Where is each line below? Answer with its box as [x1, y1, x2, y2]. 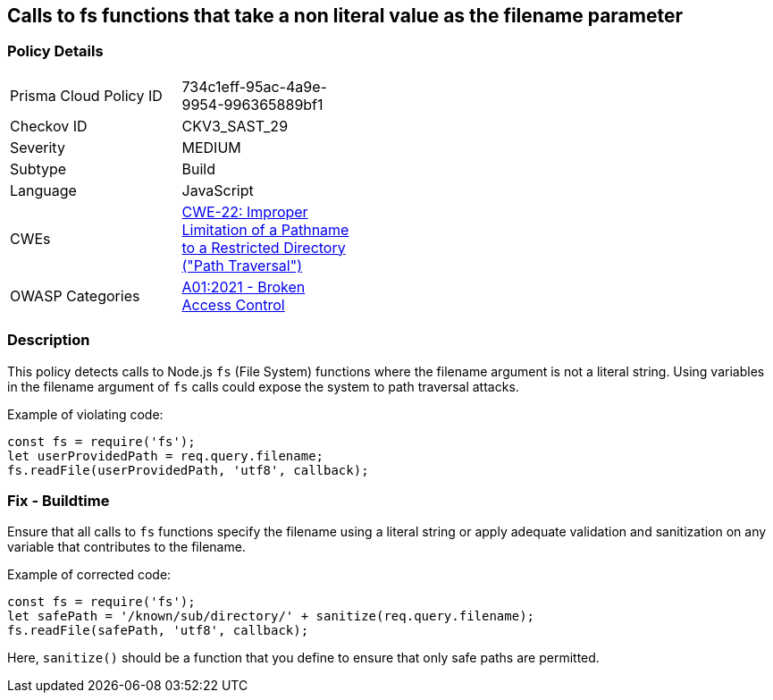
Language [10, 181, 77, 199]
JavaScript [181, 181, 254, 199]
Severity [10, 138, 65, 156]
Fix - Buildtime [7, 491, 110, 510]
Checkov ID [10, 116, 88, 135]
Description [7, 331, 90, 350]
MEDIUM [181, 138, 241, 156]
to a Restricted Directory [181, 238, 346, 257]
